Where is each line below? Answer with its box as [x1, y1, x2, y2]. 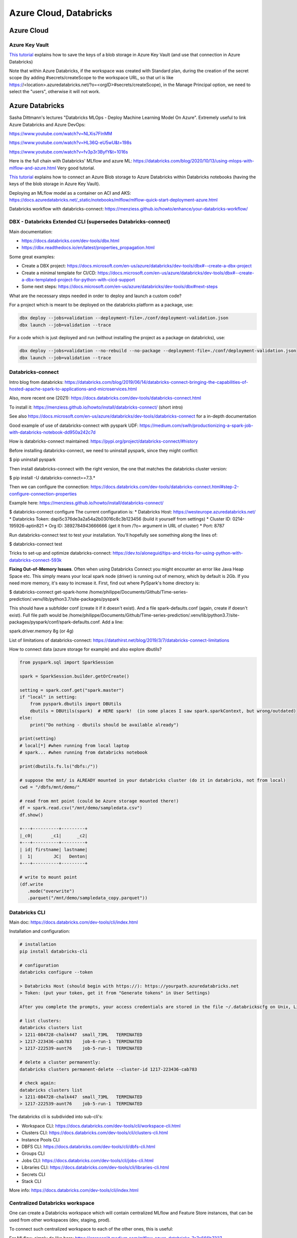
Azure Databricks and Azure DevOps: [9, 121, 86, 127]
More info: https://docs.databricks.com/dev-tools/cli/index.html [9, 1187, 139, 1193]
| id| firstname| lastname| [19, 847, 88, 852]
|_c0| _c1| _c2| [19, 832, 88, 838]
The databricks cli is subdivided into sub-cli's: [9, 1114, 103, 1120]
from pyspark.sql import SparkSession [19, 660, 114, 666]
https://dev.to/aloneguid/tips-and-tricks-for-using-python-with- [112, 550, 243, 556]
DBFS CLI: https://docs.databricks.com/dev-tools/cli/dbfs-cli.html [21, 1144, 155, 1149]
